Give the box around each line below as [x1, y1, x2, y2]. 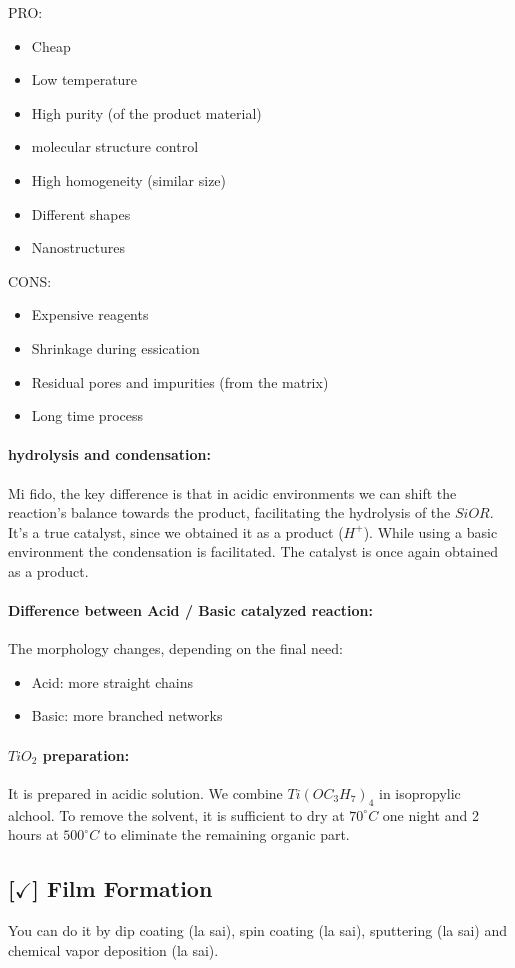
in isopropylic [379, 782, 461, 803]
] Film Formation [32, 873, 213, 904]
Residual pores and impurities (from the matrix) [31, 371, 329, 392]
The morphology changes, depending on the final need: [8, 638, 343, 659]
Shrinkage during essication [31, 337, 200, 358]
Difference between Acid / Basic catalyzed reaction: [8, 600, 373, 621]
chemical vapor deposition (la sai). [8, 939, 219, 960]
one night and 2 [382, 804, 479, 825]
